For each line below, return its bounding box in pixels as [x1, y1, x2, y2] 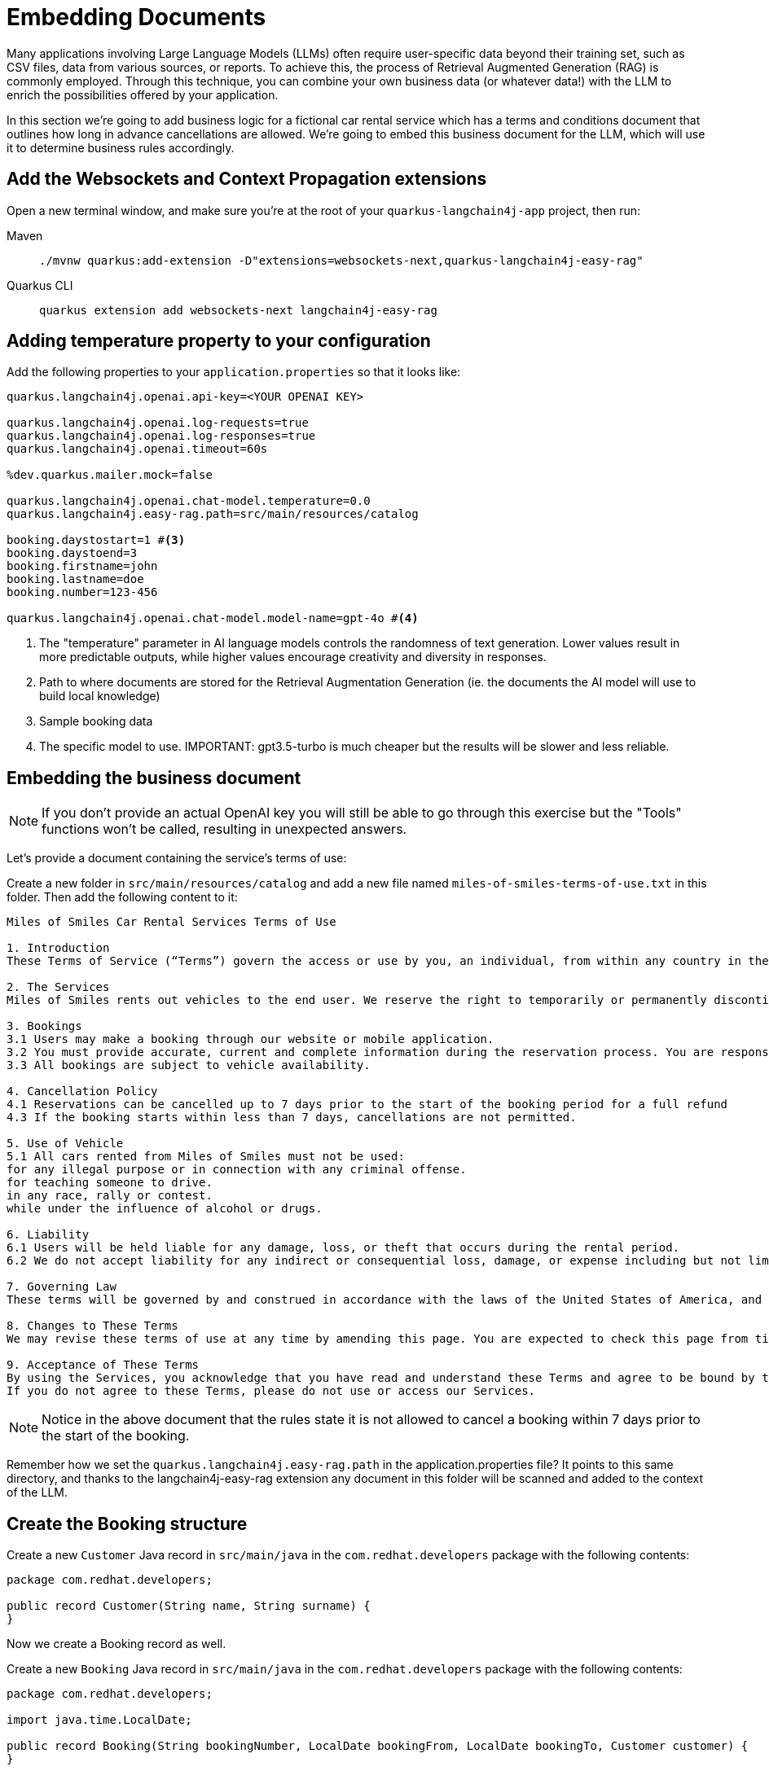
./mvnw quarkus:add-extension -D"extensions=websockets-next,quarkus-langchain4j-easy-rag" [39, 253, 644, 267]
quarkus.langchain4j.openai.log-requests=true [7, 416, 309, 430]
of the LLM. [7, 1485, 68, 1500]
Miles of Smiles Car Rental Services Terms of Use [7, 915, 336, 929]
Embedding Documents [7, 3, 266, 31]
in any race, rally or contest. [7, 1189, 213, 1203]
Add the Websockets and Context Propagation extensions [7, 169, 487, 190]
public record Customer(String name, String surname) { [7, 1599, 371, 1613]
